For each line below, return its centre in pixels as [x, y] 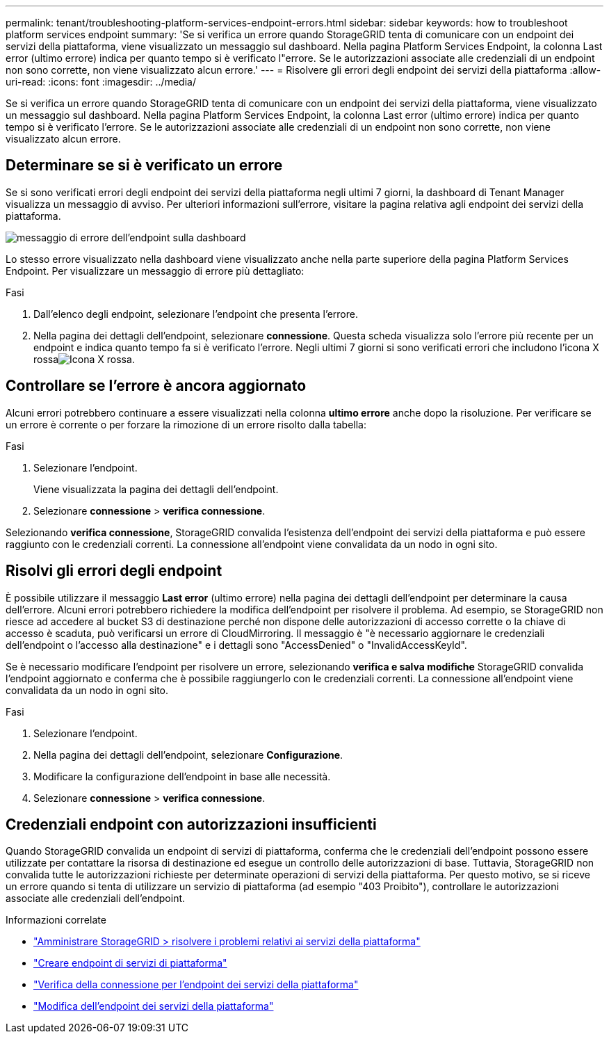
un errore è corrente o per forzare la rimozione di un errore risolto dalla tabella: [186, 424]
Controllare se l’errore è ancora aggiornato [156, 386]
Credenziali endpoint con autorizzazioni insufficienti [191, 824]
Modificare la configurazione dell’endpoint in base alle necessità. [182, 776]
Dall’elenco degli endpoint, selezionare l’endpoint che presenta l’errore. [196, 314]
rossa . [84, 359]
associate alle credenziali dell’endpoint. [96, 899]
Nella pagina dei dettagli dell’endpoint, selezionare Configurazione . [188, 755]
